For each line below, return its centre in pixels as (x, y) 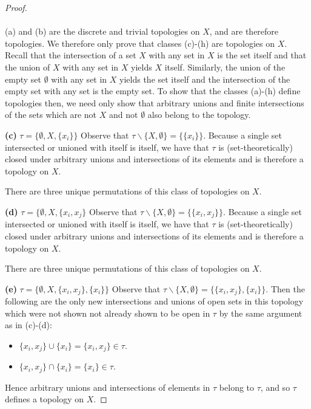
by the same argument (261, 313)
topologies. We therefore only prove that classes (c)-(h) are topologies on (140, 43)
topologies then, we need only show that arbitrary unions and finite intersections (155, 102)
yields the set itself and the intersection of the (205, 79)
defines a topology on (44, 399)
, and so (275, 387)
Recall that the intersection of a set (71, 55)
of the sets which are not (51, 115)
